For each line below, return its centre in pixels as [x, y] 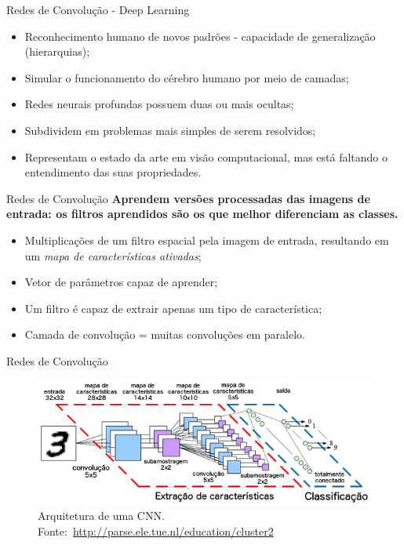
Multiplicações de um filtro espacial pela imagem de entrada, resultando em [207, 240]
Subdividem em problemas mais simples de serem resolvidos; [170, 130]
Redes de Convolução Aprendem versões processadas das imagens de [188, 198]
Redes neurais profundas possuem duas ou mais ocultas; [159, 104]
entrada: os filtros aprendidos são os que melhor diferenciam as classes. [202, 214]
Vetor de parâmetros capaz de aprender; [121, 282]
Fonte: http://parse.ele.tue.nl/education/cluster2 [156, 530]
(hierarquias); [57, 51]
